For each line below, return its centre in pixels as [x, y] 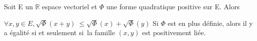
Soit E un [19, 6]
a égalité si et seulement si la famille [60, 32]
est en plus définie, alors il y [210, 23]
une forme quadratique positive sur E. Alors [173, 6]
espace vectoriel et [70, 6]
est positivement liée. [174, 32]
